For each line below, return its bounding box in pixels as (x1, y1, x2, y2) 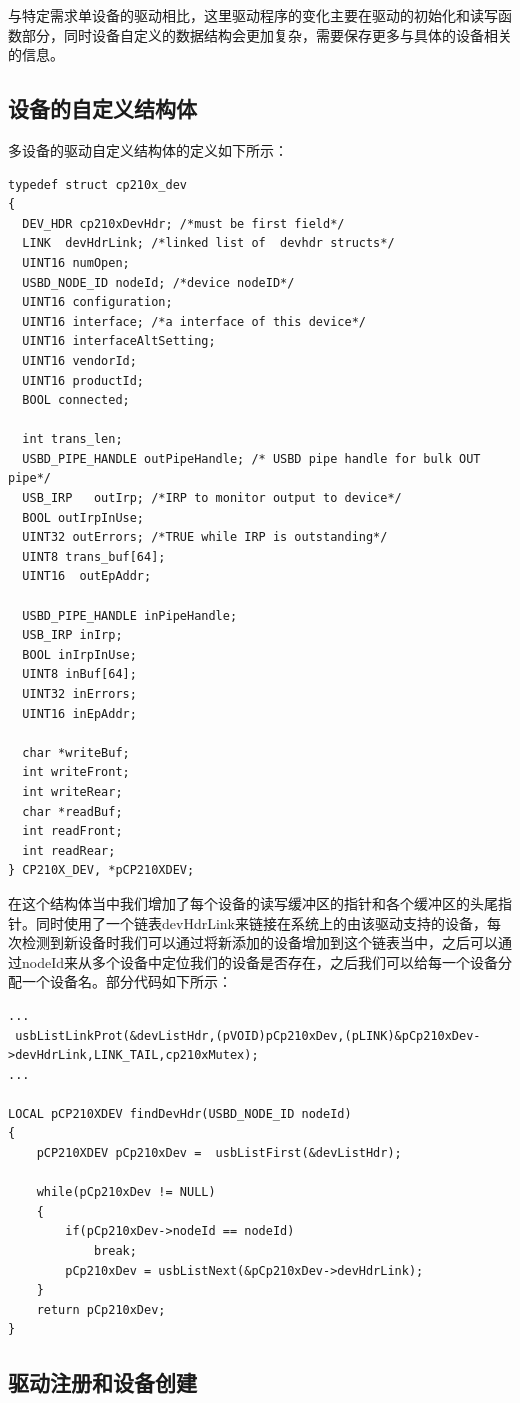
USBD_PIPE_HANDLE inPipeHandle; (22, 608, 238, 623)
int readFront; (22, 824, 123, 839)
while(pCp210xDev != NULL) (36, 1185, 216, 1200)
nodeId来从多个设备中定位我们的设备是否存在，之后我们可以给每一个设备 (21, 951, 499, 972)
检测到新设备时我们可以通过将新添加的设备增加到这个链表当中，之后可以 (21, 932, 498, 953)
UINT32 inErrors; (22, 687, 137, 702)
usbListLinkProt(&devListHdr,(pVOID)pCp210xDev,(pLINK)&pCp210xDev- (15, 1028, 481, 1043)
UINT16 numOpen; (22, 255, 130, 270)
